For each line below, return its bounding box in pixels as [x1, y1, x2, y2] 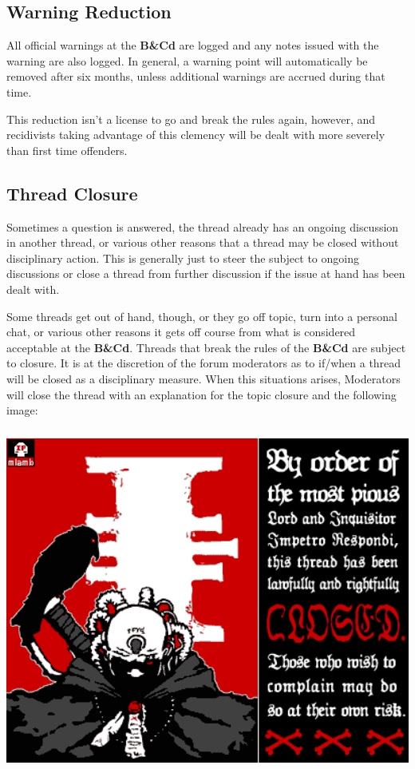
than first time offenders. [6, 141, 128, 158]
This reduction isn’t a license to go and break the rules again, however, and [6, 110, 376, 127]
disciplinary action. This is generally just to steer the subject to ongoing [6, 249, 359, 266]
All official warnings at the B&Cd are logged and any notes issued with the [6, 37, 379, 54]
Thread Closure [6, 180, 138, 205]
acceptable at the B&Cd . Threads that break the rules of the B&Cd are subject [6, 339, 406, 355]
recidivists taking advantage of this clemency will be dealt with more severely [6, 126, 385, 143]
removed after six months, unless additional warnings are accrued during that [6, 68, 385, 85]
